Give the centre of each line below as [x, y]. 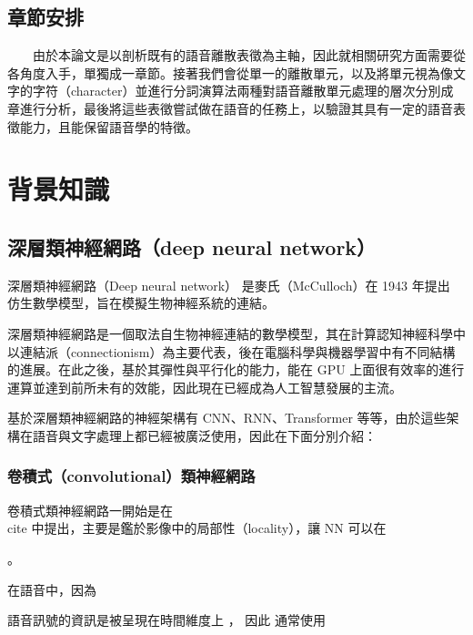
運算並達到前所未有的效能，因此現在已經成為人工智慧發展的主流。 [205, 387]
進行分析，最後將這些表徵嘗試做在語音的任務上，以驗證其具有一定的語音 [236, 108]
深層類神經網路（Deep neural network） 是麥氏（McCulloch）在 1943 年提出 [229, 285]
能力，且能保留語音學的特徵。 [109, 126]
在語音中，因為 [52, 589]
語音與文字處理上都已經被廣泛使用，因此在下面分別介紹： [204, 435]
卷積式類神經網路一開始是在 [90, 510]
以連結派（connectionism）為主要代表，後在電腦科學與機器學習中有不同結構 [231, 351]
